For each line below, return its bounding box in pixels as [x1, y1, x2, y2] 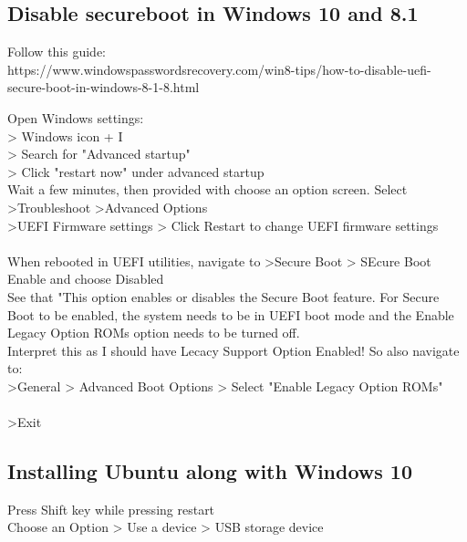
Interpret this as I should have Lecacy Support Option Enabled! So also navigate [7, 340, 460, 360]
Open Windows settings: [7, 108, 144, 127]
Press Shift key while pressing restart [7, 499, 215, 518]
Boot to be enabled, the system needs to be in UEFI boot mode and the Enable [7, 305, 454, 324]
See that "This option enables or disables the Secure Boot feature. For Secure [7, 287, 440, 306]
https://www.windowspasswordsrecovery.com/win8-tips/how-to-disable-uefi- [7, 59, 431, 78]
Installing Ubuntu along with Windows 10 [7, 457, 413, 485]
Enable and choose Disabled [7, 269, 164, 288]
